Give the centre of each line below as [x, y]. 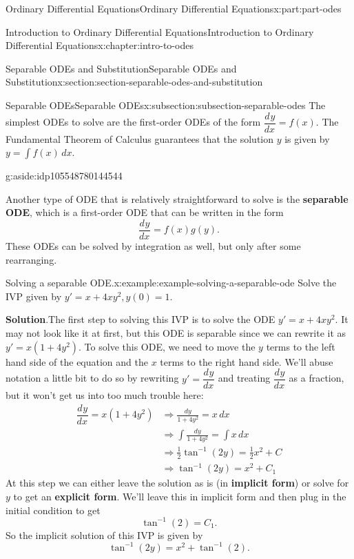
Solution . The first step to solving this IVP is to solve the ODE [140, 319]
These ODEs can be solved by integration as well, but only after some [153, 246]
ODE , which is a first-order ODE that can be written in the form [145, 212]
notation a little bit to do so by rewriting [92, 378]
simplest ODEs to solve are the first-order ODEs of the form [133, 122]
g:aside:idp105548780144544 [64, 176]
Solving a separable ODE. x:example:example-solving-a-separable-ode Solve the [171, 283]
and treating [244, 378]
